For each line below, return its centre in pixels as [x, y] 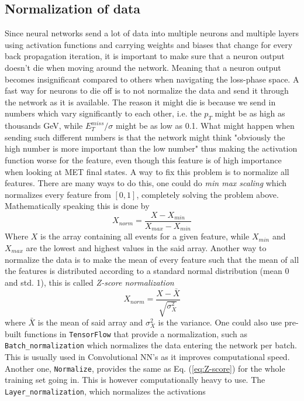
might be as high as [250, 113]
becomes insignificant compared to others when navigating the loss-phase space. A [152, 79]
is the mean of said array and [90, 322]
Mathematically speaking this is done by [77, 206]
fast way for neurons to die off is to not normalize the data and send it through [147, 90]
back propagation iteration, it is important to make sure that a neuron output [145, 56]
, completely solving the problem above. [208, 194]
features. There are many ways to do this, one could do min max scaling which [146, 183]
